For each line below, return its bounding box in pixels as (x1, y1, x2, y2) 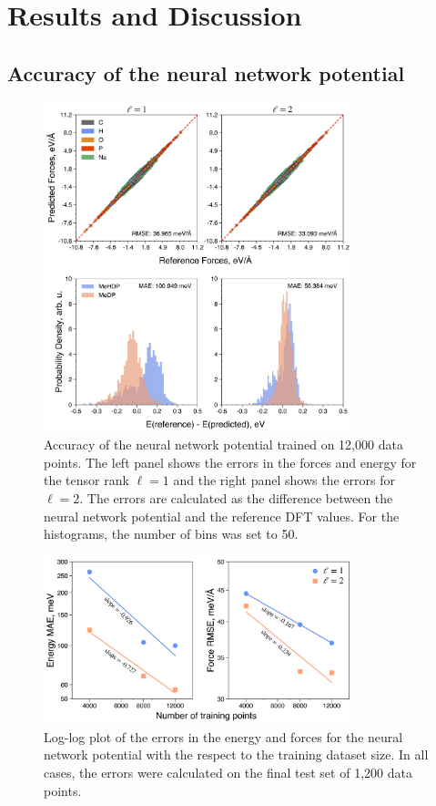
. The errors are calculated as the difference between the (79, 489, 393, 508)
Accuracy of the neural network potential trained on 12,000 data (44, 435, 403, 454)
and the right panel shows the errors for (173, 470, 395, 490)
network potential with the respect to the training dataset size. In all (44, 745, 429, 764)
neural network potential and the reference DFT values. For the (44, 506, 400, 525)
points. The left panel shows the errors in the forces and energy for (44, 452, 417, 471)
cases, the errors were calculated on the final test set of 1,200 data (44, 763, 412, 782)
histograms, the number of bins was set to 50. (44, 524, 299, 543)
